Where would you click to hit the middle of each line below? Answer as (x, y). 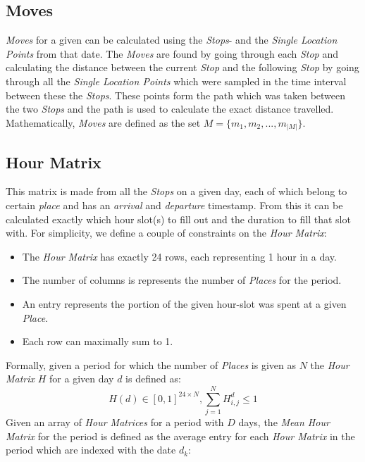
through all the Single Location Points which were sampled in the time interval (176, 81)
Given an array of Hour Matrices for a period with (115, 422)
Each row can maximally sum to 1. (98, 341)
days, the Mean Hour (284, 422)
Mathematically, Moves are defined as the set (103, 122)
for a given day (82, 379)
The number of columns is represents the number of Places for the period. (182, 280)
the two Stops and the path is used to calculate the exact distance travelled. (170, 109)
